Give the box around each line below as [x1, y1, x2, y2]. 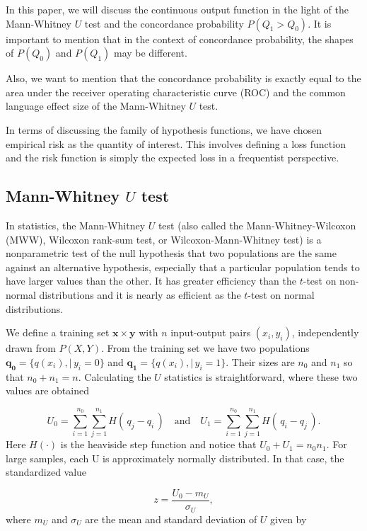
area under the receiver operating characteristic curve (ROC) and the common [6, 84, 346, 99]
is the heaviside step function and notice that [60, 437, 257, 452]
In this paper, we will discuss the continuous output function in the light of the [6, 2, 349, 16]
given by [270, 511, 307, 526]
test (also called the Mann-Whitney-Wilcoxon [158, 217, 356, 232]
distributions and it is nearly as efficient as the [39, 287, 241, 302]
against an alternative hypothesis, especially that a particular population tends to [6, 259, 360, 274]
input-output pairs [170, 325, 251, 340]
